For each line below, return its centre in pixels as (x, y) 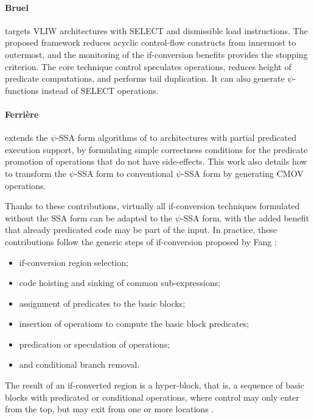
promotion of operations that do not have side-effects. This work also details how (156, 161)
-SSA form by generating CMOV (242, 173)
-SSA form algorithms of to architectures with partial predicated (176, 138)
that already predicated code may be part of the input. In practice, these (141, 230)
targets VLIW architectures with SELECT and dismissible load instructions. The (156, 30)
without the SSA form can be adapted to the (89, 217)
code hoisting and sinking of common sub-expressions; (120, 283)
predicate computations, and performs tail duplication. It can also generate (145, 78)
